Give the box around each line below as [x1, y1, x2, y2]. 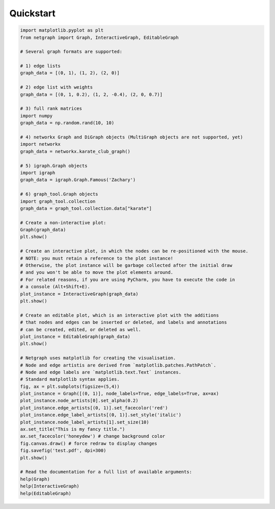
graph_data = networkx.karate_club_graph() [20, 148, 131, 154]
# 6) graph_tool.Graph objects [20, 191, 99, 197]
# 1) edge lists [20, 63, 61, 69]
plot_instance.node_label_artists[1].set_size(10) [20, 419, 150, 425]
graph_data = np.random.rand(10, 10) [20, 120, 115, 126]
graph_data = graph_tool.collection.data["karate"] [20, 205, 152, 211]
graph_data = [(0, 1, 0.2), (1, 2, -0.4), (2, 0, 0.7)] [20, 92, 163, 97]
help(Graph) [20, 476, 50, 482]
